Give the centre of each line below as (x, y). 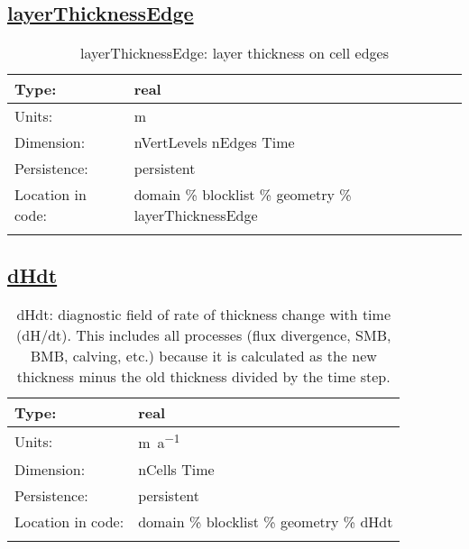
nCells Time (176, 469)
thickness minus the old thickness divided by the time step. (203, 377)
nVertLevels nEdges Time (214, 142)
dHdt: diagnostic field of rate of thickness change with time (203, 315)
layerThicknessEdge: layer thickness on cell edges (234, 53)
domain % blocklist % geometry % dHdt (266, 521)
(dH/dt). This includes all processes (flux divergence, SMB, (204, 335)
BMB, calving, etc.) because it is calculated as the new (203, 356)
